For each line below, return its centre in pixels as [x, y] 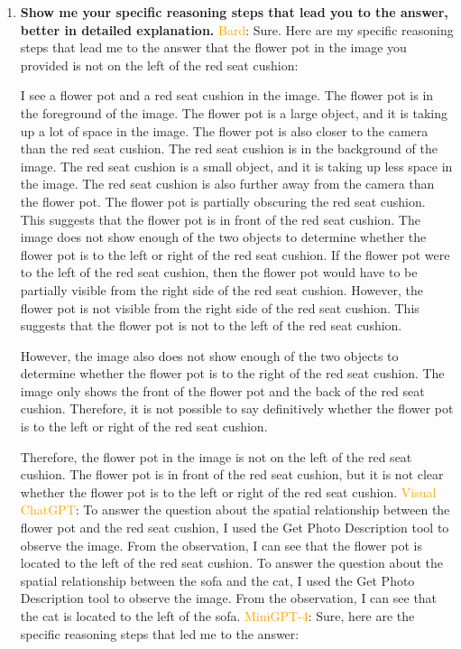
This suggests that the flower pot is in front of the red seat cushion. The [220, 219]
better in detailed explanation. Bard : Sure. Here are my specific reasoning [237, 29]
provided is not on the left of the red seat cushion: [159, 65]
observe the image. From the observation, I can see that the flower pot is [221, 545]
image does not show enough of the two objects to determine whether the [223, 237]
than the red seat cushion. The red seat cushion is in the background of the [229, 148]
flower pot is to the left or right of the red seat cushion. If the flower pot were [235, 254]
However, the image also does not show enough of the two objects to [209, 355]
